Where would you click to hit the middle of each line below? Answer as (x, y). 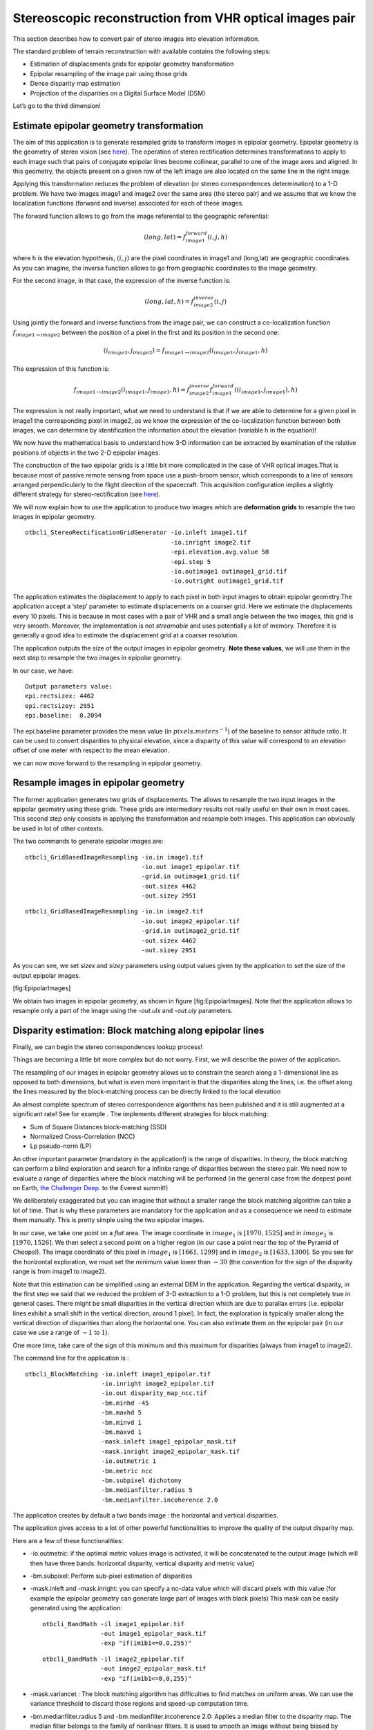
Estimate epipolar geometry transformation (108, 126)
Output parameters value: (69, 686)
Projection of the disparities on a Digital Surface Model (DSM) (118, 93)
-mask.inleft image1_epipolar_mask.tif (169, 1442)
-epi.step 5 (190, 562)
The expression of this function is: (61, 368)
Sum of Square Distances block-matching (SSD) (98, 1127)
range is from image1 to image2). (59, 1272)
